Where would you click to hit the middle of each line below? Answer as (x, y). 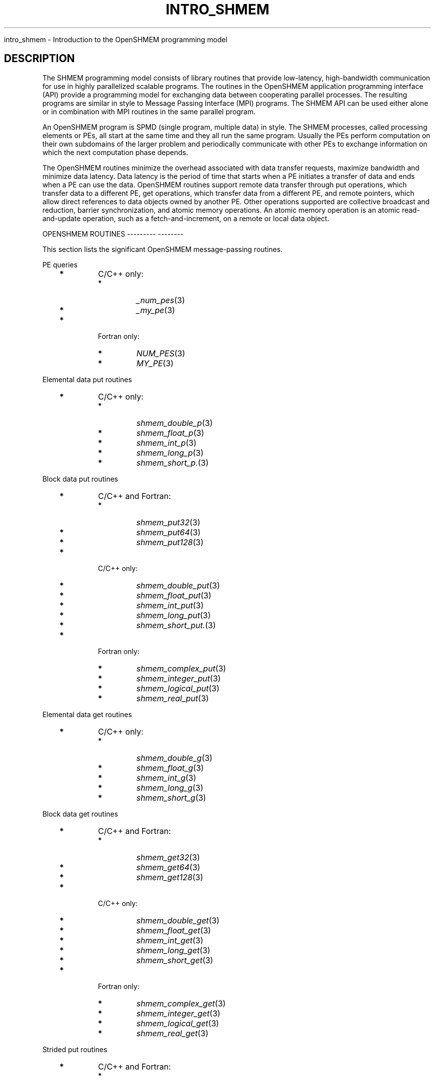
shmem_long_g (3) (170, 788)
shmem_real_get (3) (172, 1033)
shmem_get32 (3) (168, 857)
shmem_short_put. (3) (176, 625)
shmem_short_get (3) (175, 960)
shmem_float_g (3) (170, 768)
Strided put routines (75, 1049)
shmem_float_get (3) (174, 930)
